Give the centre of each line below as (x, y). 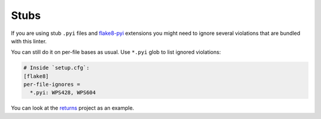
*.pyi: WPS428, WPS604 (63, 93)
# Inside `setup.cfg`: (56, 68)
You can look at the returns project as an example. (73, 108)
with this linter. (29, 41)
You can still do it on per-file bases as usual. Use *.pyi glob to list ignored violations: (116, 52)
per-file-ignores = (52, 85)
